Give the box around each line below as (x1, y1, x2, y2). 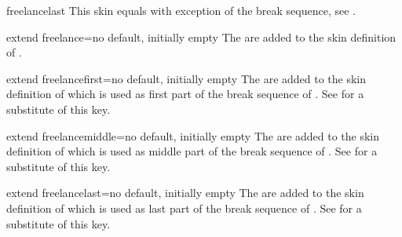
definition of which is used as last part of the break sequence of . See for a (6, 199, 362, 216)
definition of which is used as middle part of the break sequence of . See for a (6, 143, 378, 159)
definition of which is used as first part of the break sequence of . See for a (6, 86, 364, 102)
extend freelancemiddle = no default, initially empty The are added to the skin (6, 127, 380, 144)
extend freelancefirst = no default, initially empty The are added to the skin (6, 70, 367, 86)
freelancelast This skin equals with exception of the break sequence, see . (6, 2, 356, 18)
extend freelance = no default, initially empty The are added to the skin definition (6, 28, 397, 45)
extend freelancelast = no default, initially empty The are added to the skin (6, 184, 364, 201)
